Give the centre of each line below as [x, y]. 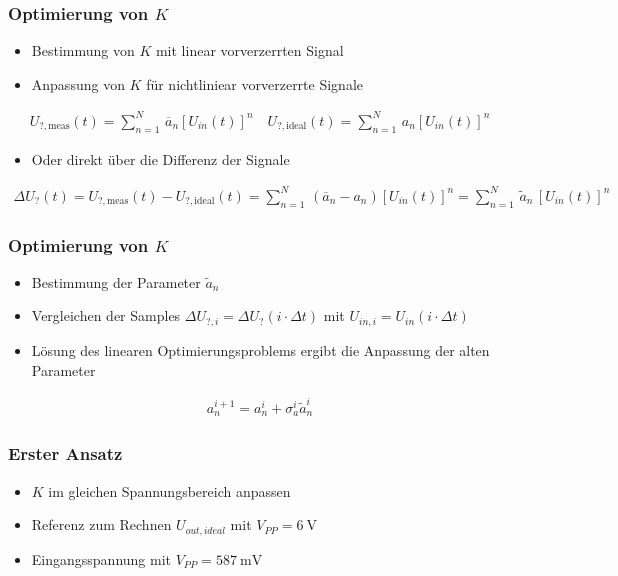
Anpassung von [78, 83]
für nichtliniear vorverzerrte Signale [255, 83]
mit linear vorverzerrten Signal [249, 50]
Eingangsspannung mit [101, 558]
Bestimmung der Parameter [116, 281]
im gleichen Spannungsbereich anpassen [169, 490]
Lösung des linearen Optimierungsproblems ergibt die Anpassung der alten [260, 349]
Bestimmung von [83, 50]
